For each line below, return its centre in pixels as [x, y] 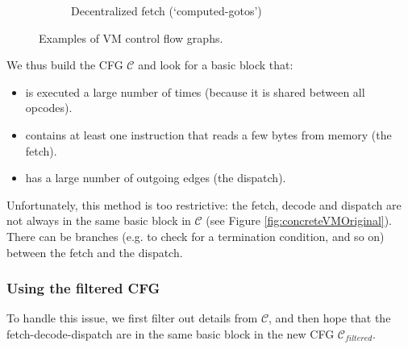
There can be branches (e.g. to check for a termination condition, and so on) [196, 236]
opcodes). [49, 108]
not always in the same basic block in [99, 220]
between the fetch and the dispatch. [95, 252]
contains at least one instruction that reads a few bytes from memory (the [208, 134]
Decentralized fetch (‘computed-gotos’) [167, 10]
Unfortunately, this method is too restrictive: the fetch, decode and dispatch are [204, 204]
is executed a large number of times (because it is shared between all [195, 91]
